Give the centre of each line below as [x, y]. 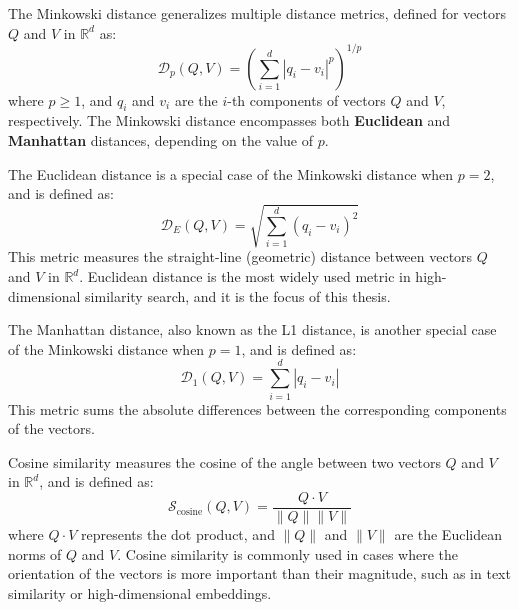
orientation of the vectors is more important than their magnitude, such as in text [259, 573]
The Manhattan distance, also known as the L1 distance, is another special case [252, 329]
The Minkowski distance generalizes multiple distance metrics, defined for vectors [257, 13]
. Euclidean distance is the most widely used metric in [245, 276]
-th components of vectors [306, 99]
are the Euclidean [448, 533]
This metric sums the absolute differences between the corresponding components [257, 408]
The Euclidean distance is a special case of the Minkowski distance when [231, 173]
